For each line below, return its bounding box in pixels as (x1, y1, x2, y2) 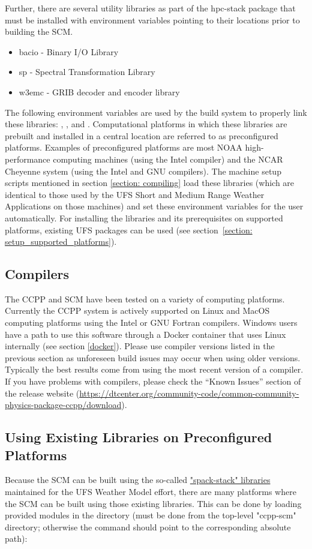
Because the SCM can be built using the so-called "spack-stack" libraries (5, 473, 271, 486)
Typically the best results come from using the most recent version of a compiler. (5, 363, 304, 376)
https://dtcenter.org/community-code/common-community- (79, 386, 299, 399)
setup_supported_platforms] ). (5, 235, 117, 248)
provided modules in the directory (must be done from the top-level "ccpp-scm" (5, 509, 296, 521)
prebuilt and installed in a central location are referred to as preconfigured (5, 129, 278, 142)
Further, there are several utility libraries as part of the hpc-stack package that (5, 2, 296, 14)
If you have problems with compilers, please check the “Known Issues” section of (5, 375, 301, 388)
